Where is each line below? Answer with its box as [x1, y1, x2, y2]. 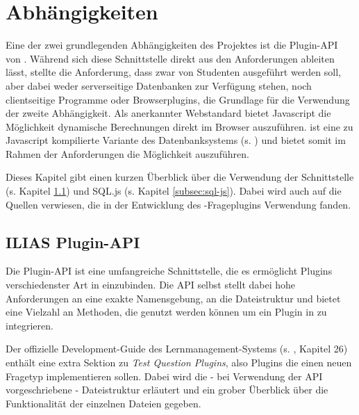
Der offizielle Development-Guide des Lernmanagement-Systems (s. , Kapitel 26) [6, 341, 348, 356]
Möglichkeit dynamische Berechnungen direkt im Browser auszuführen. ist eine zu [6, 119, 353, 133]
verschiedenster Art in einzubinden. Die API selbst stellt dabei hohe [6, 277, 296, 292]
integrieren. [6, 318, 53, 332]
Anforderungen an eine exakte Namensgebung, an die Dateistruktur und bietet [6, 291, 341, 305]
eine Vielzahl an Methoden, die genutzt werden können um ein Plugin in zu [6, 304, 327, 319]
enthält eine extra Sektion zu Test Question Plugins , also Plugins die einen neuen [6, 355, 352, 370]
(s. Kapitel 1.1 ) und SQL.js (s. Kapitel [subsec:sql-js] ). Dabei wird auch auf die [6, 184, 342, 198]
